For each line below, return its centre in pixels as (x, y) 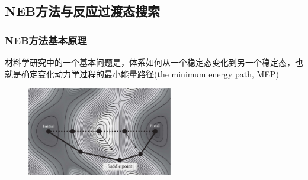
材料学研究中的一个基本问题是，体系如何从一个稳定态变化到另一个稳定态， (150, 62)
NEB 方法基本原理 (46, 40)
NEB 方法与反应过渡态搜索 (82, 11)
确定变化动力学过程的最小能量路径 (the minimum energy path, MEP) (150, 73)
